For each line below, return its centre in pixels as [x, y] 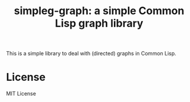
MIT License [21, 94]
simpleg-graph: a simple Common [99, 11]
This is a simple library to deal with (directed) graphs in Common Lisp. [91, 54]
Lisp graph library [99, 23]
